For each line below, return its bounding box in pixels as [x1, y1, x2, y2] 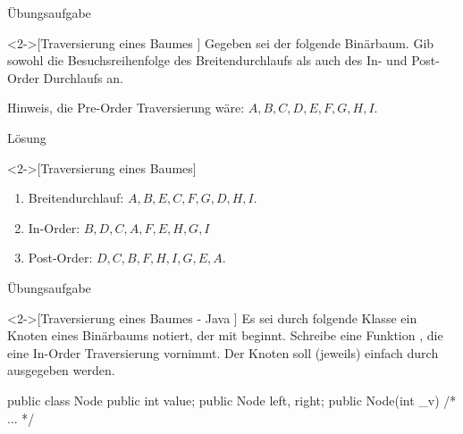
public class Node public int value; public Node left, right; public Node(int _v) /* [7, 390, 457, 409]
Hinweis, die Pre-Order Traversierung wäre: [7, 98, 245, 117]
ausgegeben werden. [7, 361, 115, 380]
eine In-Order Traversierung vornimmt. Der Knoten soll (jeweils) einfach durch [7, 343, 439, 362]
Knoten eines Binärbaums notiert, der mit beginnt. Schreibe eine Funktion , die [7, 326, 443, 345]
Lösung [7, 128, 46, 146]
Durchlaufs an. [43, 68, 123, 87]
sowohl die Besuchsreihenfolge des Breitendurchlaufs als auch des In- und [7, 51, 408, 70]
